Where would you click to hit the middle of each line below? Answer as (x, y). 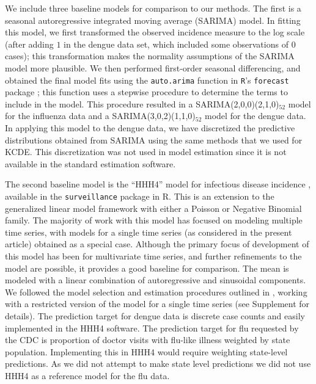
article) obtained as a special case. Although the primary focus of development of (157, 244)
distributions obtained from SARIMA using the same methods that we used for (154, 139)
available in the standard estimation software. (90, 163)
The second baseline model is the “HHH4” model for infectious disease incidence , (158, 184)
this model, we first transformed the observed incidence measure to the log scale (155, 32)
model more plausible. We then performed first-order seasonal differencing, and (153, 67)
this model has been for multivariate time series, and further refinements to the (153, 256)
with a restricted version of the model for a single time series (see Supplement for (157, 304)
